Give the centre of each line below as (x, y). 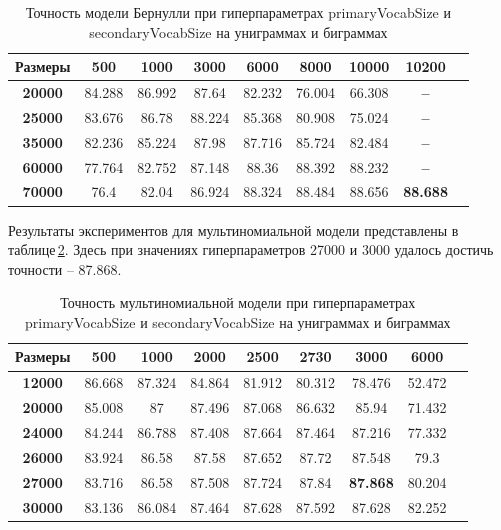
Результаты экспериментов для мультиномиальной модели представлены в (233, 229)
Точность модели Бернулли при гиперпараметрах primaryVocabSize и (238, 12)
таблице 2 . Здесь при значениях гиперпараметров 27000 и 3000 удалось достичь (251, 249)
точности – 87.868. (65, 268)
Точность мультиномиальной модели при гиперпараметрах (238, 302)
